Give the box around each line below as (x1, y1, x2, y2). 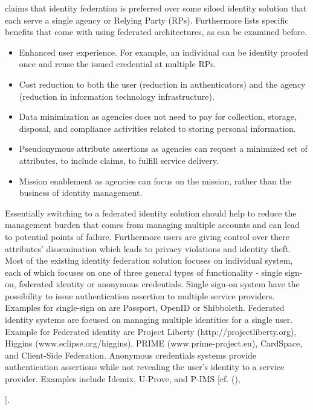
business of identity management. (19, 186, 143, 199)
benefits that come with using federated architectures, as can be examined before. (5, 25, 308, 38)
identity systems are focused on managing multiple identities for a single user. (5, 313, 293, 326)
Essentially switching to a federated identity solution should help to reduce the (5, 206, 297, 219)
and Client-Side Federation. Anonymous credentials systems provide (5, 348, 257, 361)
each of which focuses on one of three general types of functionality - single (5, 265, 282, 278)
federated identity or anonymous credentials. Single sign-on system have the (19, 278, 300, 290)
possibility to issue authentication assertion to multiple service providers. (5, 289, 275, 302)
